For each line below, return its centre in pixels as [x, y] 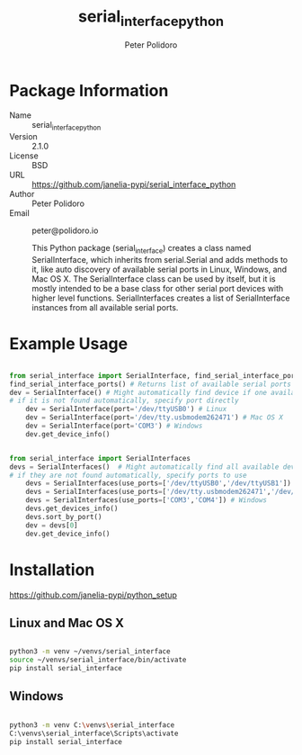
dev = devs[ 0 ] [52, 525]
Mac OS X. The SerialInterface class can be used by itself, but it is [154, 279]
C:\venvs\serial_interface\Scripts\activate [94, 733]
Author [22, 194]
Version [23, 137]
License [24, 156]
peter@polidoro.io [65, 230]
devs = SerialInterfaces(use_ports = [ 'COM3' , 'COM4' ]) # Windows [147, 500]
